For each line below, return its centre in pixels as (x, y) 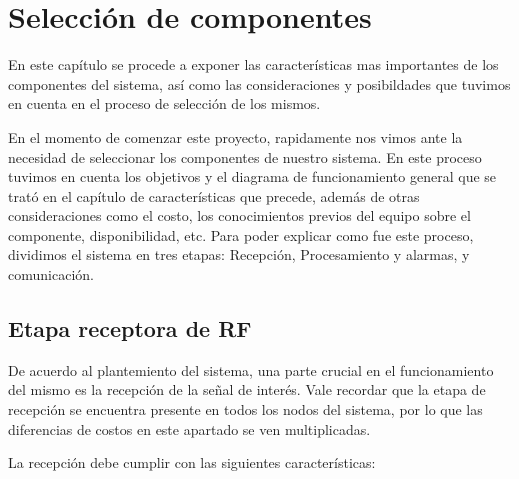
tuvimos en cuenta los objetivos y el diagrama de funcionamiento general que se (252, 176)
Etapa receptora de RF (130, 328)
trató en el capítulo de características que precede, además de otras (214, 195)
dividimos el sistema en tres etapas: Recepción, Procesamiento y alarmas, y (239, 254)
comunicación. (51, 274)
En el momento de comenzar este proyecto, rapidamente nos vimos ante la (235, 136)
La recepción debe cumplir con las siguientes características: (192, 462)
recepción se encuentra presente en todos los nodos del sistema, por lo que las (245, 409)
